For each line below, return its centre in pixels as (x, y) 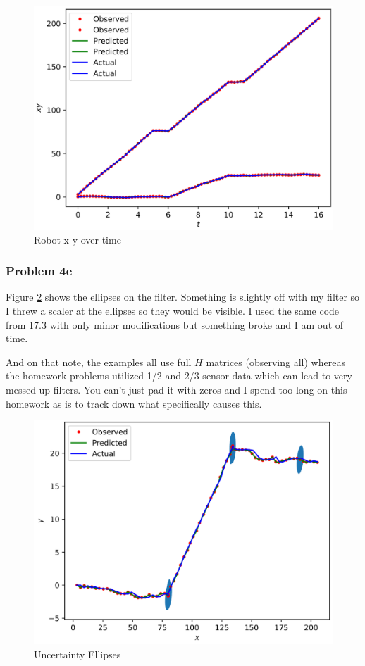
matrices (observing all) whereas (276, 362)
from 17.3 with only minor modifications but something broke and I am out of (175, 324)
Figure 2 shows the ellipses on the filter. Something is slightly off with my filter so (183, 297)
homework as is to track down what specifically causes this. (134, 403)
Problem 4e (39, 271)
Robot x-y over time (78, 239)
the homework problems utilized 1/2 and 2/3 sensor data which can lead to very (179, 376)
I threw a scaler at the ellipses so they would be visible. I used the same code (173, 310)
